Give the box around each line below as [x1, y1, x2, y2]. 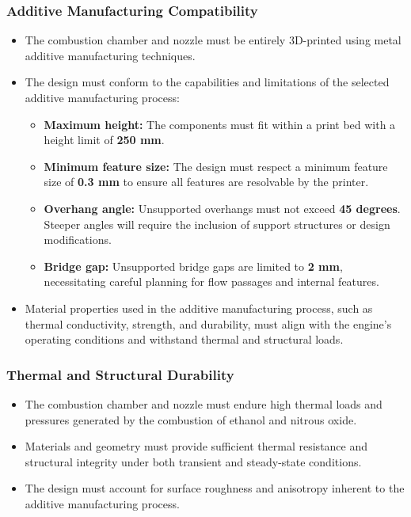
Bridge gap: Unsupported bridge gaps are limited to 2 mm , [44, 257, 343, 274]
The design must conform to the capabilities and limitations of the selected [25, 74, 390, 90]
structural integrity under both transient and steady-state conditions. [25, 453, 362, 469]
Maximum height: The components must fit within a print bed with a [44, 116, 396, 132]
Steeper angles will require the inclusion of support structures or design [44, 215, 390, 232]
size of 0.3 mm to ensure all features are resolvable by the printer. [44, 173, 369, 190]
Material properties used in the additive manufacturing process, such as [25, 299, 373, 316]
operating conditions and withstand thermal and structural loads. [25, 331, 344, 348]
